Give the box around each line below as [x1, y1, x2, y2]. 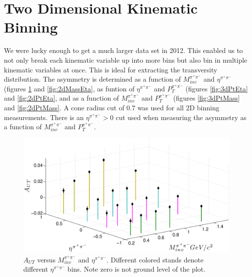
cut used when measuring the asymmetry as [115, 112, 247, 122]
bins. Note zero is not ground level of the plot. [67, 264, 206, 274]
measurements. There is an [4, 112, 84, 122]
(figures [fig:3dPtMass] [173, 93, 240, 103]
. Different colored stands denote [106, 254, 204, 264]
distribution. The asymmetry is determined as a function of [4, 74, 181, 84]
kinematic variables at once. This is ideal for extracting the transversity [4, 64, 217, 74]
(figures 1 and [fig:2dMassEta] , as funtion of [4, 83, 135, 93]
